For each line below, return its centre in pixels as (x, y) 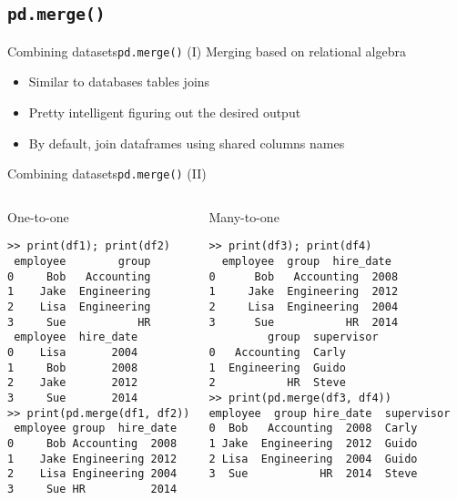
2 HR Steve (277, 383)
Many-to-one (244, 216)
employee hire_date (76, 337)
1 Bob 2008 (73, 367)
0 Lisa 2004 (73, 353)
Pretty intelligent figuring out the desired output (165, 112)
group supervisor (323, 337)
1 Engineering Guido (277, 367)
